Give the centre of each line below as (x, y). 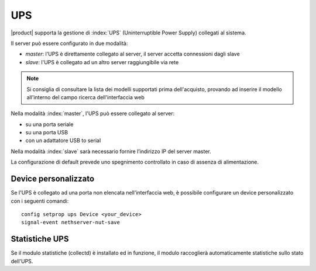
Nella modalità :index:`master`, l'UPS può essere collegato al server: (93, 113)
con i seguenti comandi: (40, 201)
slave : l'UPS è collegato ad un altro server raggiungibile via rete (102, 62)
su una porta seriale (49, 124)
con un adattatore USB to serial (63, 141)
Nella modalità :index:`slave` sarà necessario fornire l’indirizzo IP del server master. (111, 151)
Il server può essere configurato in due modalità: (69, 43)
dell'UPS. (22, 261)
